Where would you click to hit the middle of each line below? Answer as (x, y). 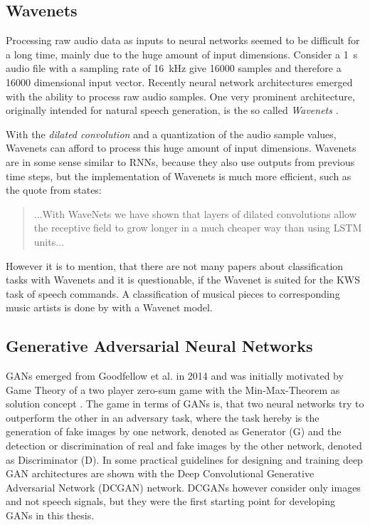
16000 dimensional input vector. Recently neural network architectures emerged (179, 82)
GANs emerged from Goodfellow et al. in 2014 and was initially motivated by (175, 376)
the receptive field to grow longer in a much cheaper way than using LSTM (198, 228)
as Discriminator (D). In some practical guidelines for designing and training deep (184, 459)
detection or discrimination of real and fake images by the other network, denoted (184, 446)
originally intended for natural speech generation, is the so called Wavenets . (172, 110)
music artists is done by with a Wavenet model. (109, 307)
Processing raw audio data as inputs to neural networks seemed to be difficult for (183, 40)
